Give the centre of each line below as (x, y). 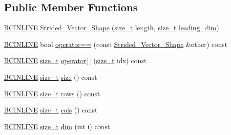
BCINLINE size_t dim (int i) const (57, 126)
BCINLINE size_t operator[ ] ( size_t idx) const (75, 60)
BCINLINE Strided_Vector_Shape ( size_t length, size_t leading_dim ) (112, 28)
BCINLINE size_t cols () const (51, 110)
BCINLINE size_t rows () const (52, 93)
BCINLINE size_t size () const (51, 77)
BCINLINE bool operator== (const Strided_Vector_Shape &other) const (116, 44)
